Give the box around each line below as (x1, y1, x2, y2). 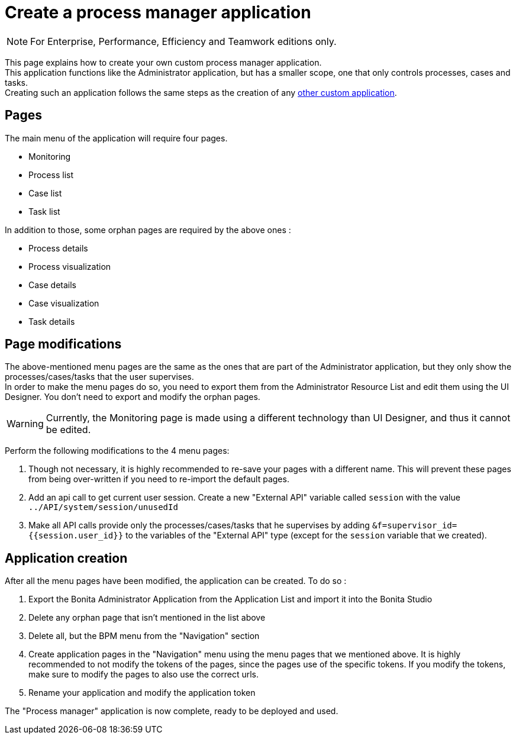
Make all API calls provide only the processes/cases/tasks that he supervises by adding (28, 520, 370, 531)
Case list (28, 188, 62, 198)
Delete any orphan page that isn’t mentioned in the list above (28, 612, 266, 623)
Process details (28, 243, 88, 253)
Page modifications (5, 337, 122, 352)
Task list (28, 206, 60, 217)
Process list (28, 169, 74, 180)
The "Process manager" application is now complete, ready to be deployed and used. (5, 706, 338, 717)
